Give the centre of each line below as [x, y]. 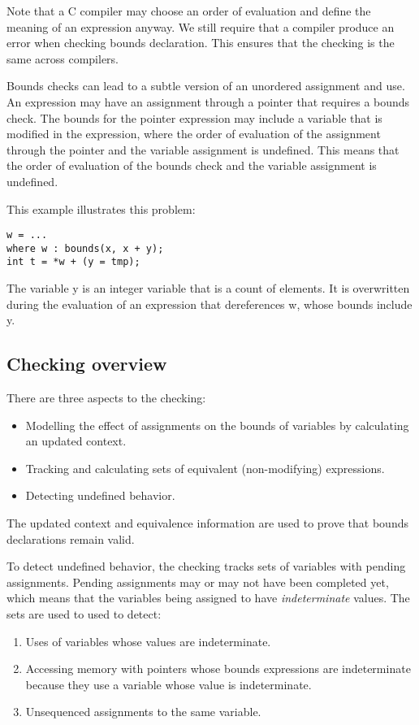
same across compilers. [63, 58]
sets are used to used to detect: [84, 614]
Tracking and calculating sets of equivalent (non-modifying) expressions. [205, 468]
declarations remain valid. [71, 538]
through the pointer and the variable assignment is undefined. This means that [203, 149]
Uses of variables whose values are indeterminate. [148, 641]
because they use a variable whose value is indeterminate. [168, 684]
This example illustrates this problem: [101, 208]
